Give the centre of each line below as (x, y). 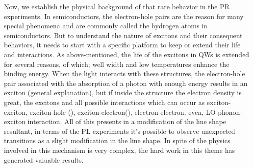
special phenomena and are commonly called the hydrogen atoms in (106, 26)
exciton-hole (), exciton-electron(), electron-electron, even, (117, 112)
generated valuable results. (44, 159)
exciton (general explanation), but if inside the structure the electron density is (123, 93)
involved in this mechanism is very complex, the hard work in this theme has (120, 150)
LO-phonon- (224, 112)
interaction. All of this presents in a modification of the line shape (127, 121)
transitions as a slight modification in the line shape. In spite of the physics (117, 140)
